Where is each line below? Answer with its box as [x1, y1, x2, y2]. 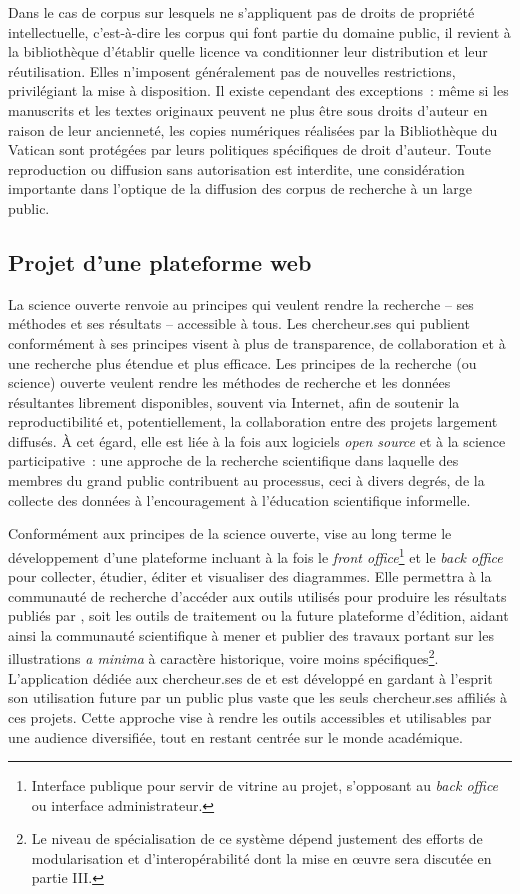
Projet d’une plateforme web [8, 246, 312, 277]
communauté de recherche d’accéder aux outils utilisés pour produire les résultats [8, 585, 507, 606]
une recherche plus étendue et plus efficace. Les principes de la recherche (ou [8, 352, 477, 373]
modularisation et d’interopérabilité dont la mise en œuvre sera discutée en [31, 847, 492, 868]
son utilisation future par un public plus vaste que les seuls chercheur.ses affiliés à [8, 687, 508, 708]
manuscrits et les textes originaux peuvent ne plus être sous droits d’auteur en [8, 99, 488, 120]
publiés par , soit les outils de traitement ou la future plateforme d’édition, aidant [8, 605, 509, 626]
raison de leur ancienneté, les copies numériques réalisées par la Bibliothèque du [8, 119, 498, 140]
